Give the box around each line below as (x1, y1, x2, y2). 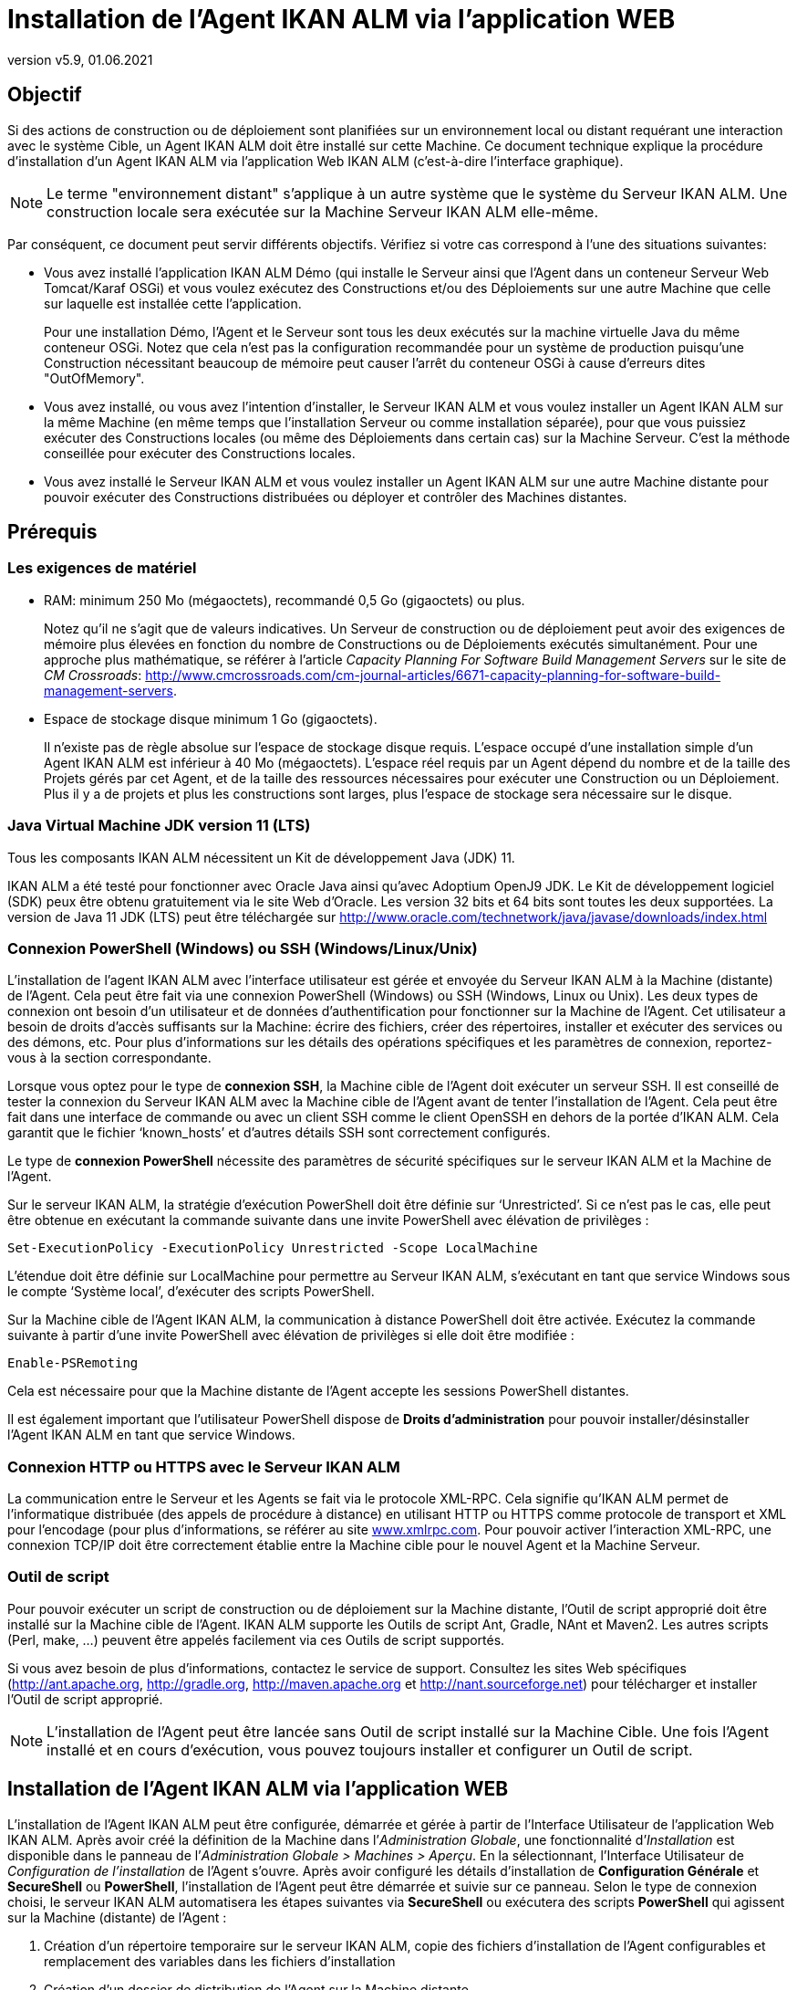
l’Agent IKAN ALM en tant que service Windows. (7, 1427, 295, 1443)
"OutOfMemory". (44, 370, 145, 386)
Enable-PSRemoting (7, 1356, 139, 1371)
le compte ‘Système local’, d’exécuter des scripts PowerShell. (7, 1283, 375, 1300)
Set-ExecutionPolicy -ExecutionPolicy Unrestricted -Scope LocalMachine (7, 1241, 538, 1256)
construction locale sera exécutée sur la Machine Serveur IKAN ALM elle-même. (47, 202, 599, 221)
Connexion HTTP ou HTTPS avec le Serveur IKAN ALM (7, 1457, 400, 1476)
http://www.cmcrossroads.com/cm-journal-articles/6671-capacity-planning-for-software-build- (145, 666, 721, 683)
